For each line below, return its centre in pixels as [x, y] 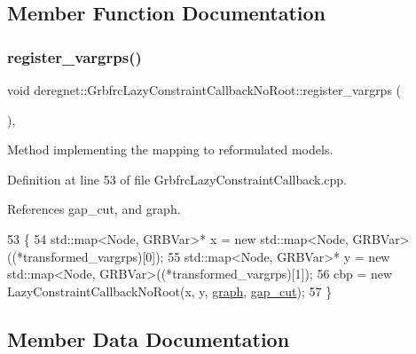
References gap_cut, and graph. [94, 209]
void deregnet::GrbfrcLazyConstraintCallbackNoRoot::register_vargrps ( [204, 90]
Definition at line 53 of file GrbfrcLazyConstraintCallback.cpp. [177, 179]
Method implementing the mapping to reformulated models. [170, 149]
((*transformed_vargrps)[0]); [86, 256]
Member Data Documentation [149, 338]
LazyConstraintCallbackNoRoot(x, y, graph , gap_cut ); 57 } [170, 291]
